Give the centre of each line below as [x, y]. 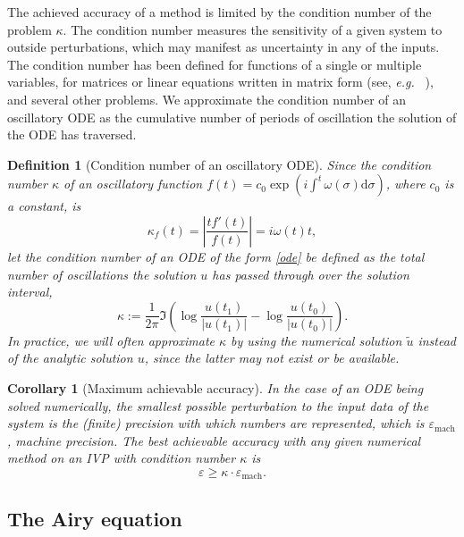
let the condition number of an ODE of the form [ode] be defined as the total [216, 256]
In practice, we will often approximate [111, 340]
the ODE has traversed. [72, 134]
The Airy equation [95, 518]
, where [405, 184]
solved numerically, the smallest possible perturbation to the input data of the [218, 405]
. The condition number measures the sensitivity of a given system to [253, 29]
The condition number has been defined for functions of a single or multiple [215, 64]
